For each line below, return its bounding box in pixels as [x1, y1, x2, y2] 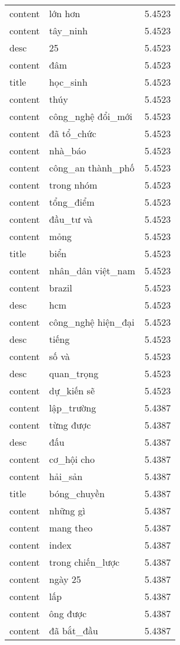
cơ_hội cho [49, 452, 95, 466]
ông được [49, 607, 87, 620]
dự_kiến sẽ [49, 384, 95, 397]
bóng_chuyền [49, 487, 105, 500]
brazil [49, 281, 72, 294]
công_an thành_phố [49, 161, 135, 174]
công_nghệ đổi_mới [49, 109, 132, 123]
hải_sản [49, 469, 83, 483]
